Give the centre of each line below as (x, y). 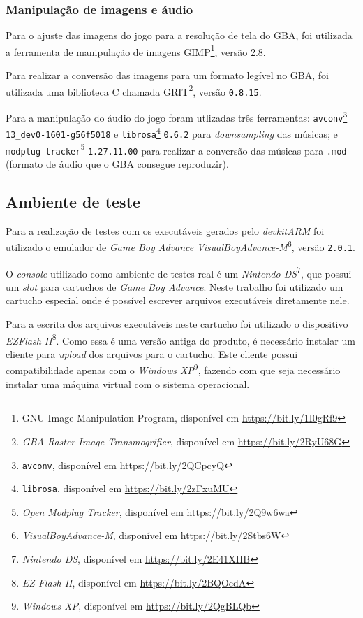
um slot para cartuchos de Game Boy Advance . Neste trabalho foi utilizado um (175, 286)
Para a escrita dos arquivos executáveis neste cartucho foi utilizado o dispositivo (177, 324)
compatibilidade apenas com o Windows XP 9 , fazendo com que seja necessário (173, 369)
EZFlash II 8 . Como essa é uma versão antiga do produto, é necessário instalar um (180, 339)
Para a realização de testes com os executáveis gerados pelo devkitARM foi (165, 230)
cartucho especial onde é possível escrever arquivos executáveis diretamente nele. (178, 300)
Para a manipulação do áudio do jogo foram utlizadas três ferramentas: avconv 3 (177, 116)
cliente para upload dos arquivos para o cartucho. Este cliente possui (152, 353)
